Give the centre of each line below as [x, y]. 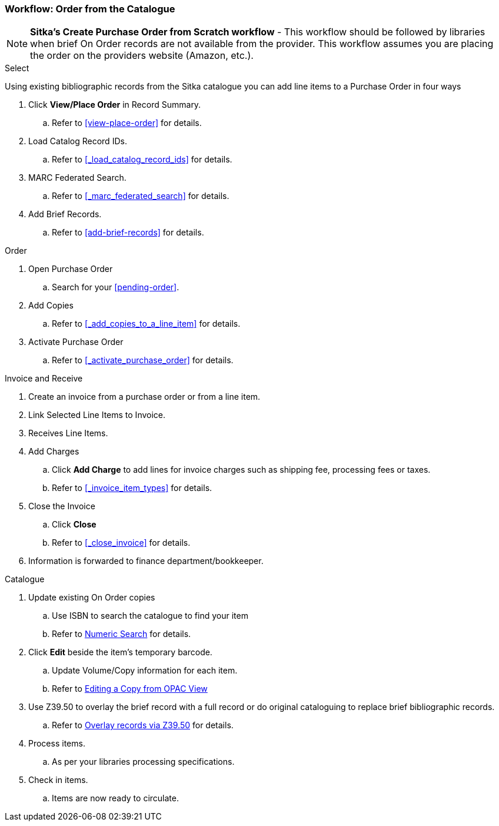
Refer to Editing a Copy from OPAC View [130, 689]
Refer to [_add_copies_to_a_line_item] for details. [146, 324]
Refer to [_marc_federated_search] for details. [141, 196]
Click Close [74, 525]
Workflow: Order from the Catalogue [90, 9]
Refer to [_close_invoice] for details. [121, 543]
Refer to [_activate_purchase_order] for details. [143, 360]
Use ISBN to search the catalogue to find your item [150, 616]
